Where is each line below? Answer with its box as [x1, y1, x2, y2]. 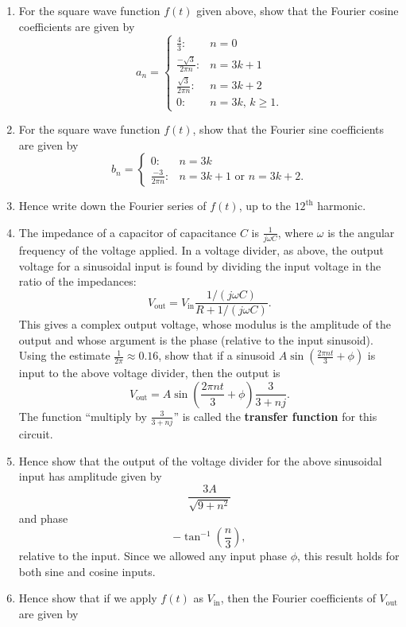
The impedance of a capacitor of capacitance [18, 224, 237, 240]
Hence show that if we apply [18, 590, 157, 606]
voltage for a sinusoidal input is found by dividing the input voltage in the [18, 257, 381, 274]
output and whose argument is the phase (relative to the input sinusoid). [18, 331, 373, 348]
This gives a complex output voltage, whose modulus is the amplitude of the [18, 316, 391, 333]
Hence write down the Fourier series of [18, 197, 207, 214]
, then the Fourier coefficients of [220, 590, 376, 606]
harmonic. [317, 197, 366, 214]
